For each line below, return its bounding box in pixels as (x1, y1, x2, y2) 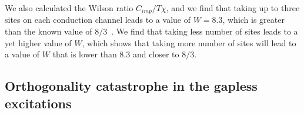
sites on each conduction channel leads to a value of (5, 13, 191, 26)
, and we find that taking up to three (166, 2, 300, 13)
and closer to (132, 48, 179, 60)
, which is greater (222, 13, 285, 26)
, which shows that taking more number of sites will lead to (82, 36, 296, 49)
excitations (5, 94, 72, 112)
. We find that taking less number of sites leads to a (111, 25, 298, 37)
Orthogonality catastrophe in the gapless (5, 77, 258, 95)
